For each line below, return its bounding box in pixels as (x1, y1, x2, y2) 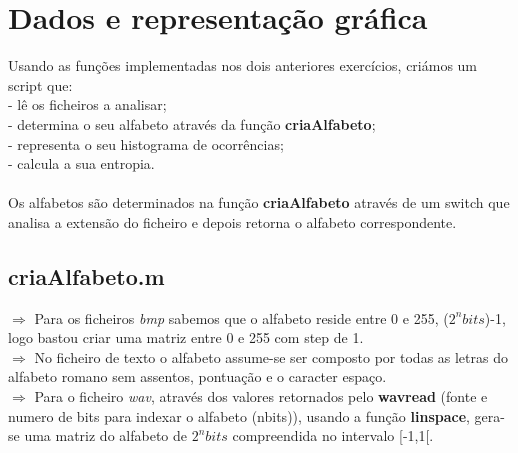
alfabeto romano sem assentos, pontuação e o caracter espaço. (8, 366, 387, 387)
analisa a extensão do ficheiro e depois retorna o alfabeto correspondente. (8, 211, 457, 232)
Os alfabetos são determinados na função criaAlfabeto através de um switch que (8, 192, 510, 213)
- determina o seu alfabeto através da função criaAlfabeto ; (8, 113, 376, 134)
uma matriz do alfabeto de (24, 425, 187, 446)
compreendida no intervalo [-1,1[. (232, 425, 434, 446)
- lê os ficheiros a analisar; (8, 94, 167, 115)
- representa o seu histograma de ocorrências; (8, 133, 284, 154)
